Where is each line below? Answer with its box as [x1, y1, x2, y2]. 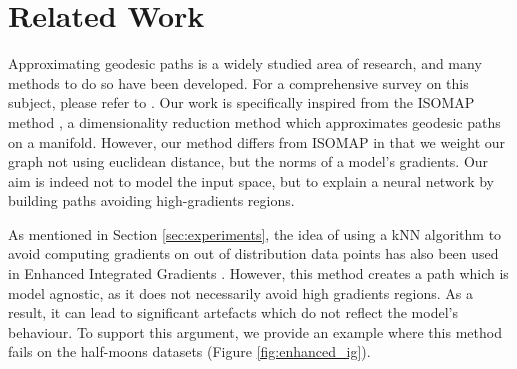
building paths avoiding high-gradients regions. [8, 190, 295, 211]
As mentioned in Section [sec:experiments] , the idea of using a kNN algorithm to [8, 223, 502, 244]
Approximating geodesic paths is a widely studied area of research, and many [8, 53, 482, 74]
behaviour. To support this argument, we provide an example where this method [8, 321, 502, 342]
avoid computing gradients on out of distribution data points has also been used [8, 243, 499, 264]
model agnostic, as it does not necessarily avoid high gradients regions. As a [8, 282, 474, 303]
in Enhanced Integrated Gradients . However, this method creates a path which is [8, 263, 509, 284]
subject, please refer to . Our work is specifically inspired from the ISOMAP [8, 92, 475, 113]
